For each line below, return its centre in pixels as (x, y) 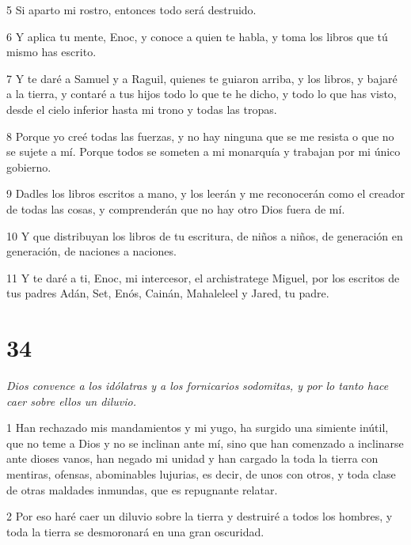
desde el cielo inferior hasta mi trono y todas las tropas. (142, 109)
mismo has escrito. (51, 52)
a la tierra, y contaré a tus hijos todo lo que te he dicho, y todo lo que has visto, (202, 94)
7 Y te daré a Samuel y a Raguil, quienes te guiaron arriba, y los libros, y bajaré (202, 78)
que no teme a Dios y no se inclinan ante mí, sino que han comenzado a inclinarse (205, 443)
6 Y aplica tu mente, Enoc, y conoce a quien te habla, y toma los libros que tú (197, 36)
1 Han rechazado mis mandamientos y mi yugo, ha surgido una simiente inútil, (198, 428)
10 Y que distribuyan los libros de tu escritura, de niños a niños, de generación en (205, 235)
